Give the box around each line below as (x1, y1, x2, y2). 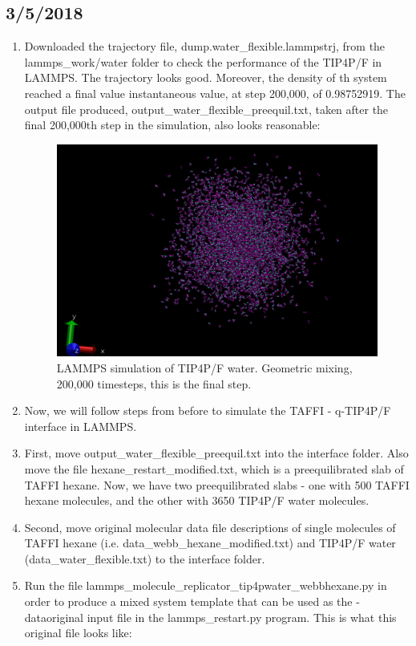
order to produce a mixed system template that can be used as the (24, 593, 353, 610)
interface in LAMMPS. (24, 417, 137, 434)
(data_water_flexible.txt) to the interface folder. (24, 550, 265, 567)
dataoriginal (24, 608, 83, 625)
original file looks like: (24, 624, 132, 641)
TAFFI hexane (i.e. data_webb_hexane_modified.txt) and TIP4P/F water (24, 534, 396, 551)
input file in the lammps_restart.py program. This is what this (87, 608, 397, 625)
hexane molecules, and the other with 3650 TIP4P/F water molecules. (24, 492, 370, 509)
